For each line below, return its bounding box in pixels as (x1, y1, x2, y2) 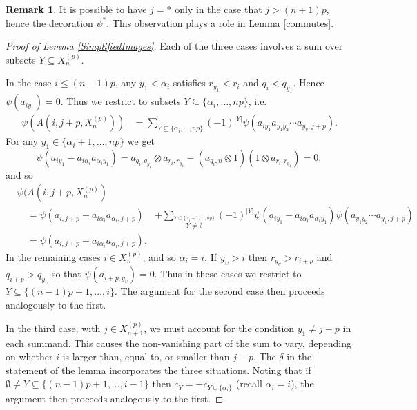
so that (51, 266, 81, 281)
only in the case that (175, 2, 262, 16)
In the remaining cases (6, 249, 101, 264)
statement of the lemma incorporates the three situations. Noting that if (6, 362, 311, 377)
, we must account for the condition (144, 321, 295, 335)
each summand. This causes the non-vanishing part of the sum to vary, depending (6, 335, 352, 350)
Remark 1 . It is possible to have (6, 2, 147, 16)
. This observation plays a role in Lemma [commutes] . (106, 15, 334, 30)
